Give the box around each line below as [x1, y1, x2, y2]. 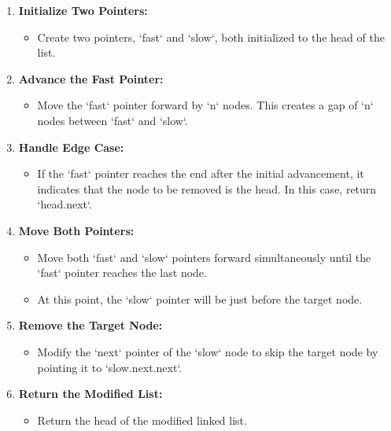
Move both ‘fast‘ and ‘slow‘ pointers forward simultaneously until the [37, 249, 371, 265]
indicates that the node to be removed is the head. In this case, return [37, 180, 377, 197]
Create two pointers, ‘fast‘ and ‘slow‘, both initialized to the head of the [37, 28, 385, 45]
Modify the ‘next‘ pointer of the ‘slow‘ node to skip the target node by [37, 343, 378, 359]
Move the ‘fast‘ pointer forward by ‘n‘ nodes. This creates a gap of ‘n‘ [37, 97, 374, 113]
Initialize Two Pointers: [18, 2, 148, 18]
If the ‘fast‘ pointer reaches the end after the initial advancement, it [37, 165, 364, 182]
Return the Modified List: [18, 385, 163, 402]
